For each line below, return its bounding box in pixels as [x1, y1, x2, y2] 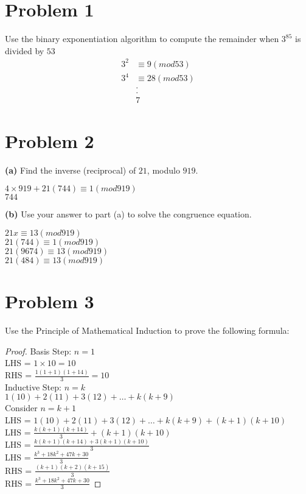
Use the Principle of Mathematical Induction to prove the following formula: [5, 323, 290, 336]
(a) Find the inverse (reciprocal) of [5, 163, 136, 176]
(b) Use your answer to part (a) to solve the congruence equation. [5, 208, 252, 221]
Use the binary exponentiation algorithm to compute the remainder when [5, 32, 279, 45]
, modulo [147, 163, 180, 176]
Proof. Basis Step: [5, 344, 72, 357]
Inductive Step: [5, 380, 61, 393]
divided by [5, 44, 44, 57]
